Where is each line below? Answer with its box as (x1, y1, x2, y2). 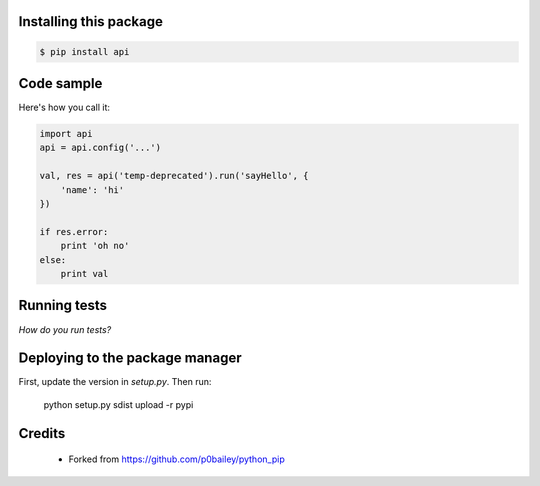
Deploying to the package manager (18, 350, 242, 367)
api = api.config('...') (39, 142, 162, 154)
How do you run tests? (18, 323, 112, 335)
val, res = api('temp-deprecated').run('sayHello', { (39, 170, 309, 182)
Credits (18, 425, 66, 442)
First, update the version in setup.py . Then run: (18, 376, 212, 388)
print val (60, 268, 109, 279)
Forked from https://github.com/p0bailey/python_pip (68, 453, 285, 465)
